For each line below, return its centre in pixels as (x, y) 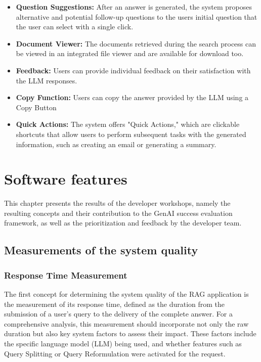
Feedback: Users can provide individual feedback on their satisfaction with (133, 70)
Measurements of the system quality (101, 250)
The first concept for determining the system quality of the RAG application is (126, 294)
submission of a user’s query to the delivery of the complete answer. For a (118, 314)
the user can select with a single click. (75, 27)
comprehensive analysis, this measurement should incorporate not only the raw (126, 323)
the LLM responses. (47, 80)
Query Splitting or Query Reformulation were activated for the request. (115, 353)
